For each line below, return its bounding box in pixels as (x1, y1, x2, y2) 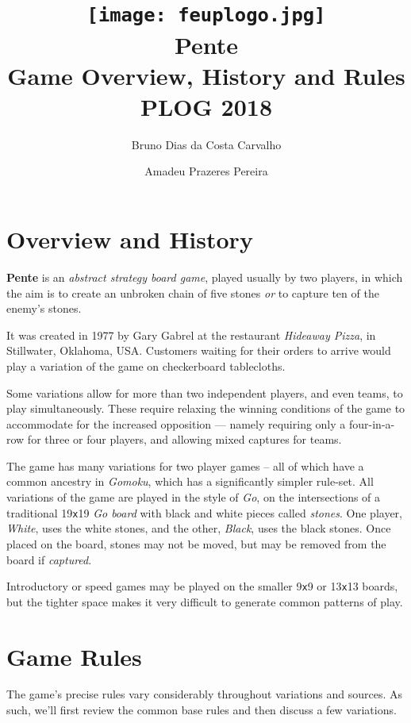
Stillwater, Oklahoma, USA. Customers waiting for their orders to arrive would (6, 342, 391, 359)
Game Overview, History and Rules (7, 59, 405, 91)
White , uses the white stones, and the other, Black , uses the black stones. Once (6, 520, 391, 536)
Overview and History (6, 223, 253, 255)
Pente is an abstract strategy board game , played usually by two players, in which (6, 268, 403, 285)
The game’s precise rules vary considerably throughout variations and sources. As (6, 686, 403, 702)
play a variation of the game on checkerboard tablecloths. (6, 357, 286, 374)
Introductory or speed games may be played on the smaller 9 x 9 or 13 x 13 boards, (6, 578, 398, 594)
